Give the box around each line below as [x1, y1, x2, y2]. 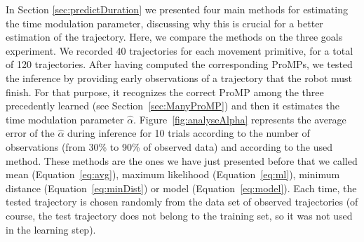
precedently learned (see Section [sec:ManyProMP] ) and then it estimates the [6, 98, 340, 113]
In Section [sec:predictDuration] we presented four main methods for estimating [6, 2, 348, 16]
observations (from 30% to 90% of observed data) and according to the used [6, 139, 332, 154]
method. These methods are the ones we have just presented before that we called [6, 153, 358, 168]
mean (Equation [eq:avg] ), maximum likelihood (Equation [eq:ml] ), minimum [6, 167, 340, 182]
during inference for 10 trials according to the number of [67, 126, 310, 140]
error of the [6, 126, 55, 140]
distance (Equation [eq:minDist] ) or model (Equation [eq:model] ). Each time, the [6, 180, 357, 195]
